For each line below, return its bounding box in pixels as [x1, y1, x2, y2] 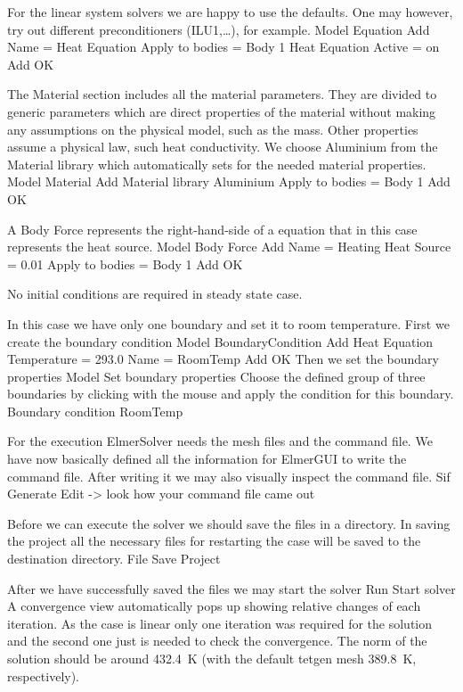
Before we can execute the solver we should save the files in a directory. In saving [7, 514, 451, 532]
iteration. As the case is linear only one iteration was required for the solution [7, 614, 433, 632]
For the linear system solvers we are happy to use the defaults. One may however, [7, 3, 453, 21]
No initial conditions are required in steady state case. [7, 284, 303, 303]
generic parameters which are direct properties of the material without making [7, 102, 436, 120]
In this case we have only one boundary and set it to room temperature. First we [7, 314, 450, 333]
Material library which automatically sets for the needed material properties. [7, 154, 426, 173]
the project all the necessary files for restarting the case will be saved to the [7, 531, 421, 550]
